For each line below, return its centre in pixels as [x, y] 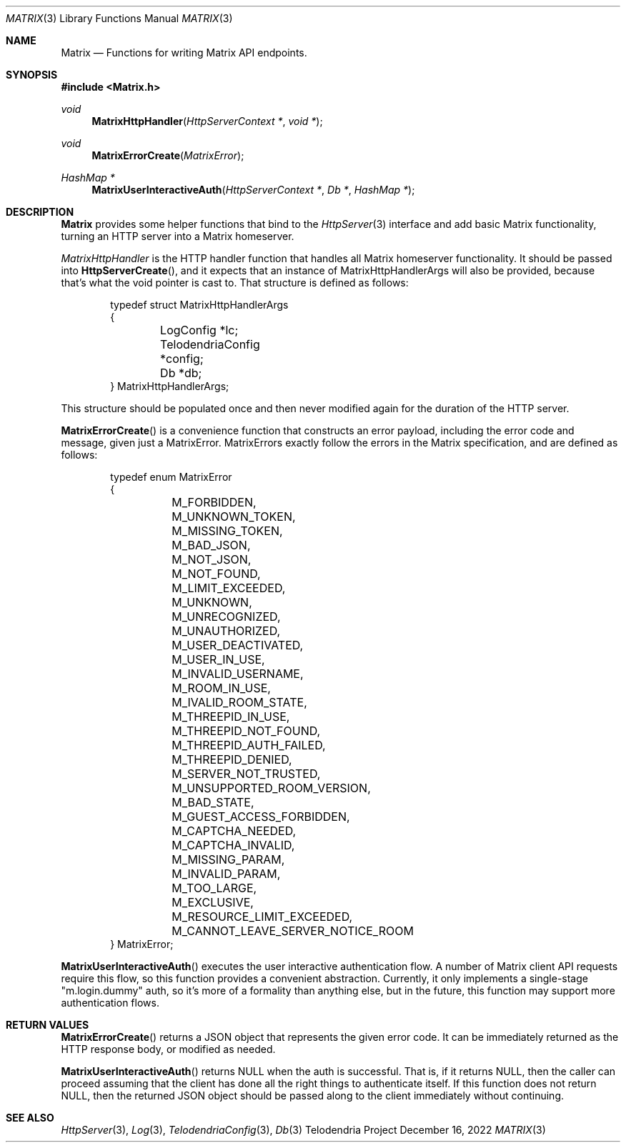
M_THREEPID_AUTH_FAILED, [249, 745]
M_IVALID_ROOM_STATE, [239, 702]
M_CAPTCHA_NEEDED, [234, 831]
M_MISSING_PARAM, [228, 859]
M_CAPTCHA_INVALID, [233, 845]
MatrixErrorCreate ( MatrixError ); [168, 155]
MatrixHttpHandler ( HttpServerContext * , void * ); [207, 121]
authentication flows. [110, 1003]
